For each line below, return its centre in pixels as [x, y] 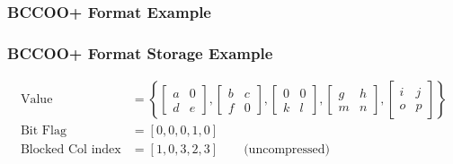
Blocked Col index [71, 150]
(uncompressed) [287, 150]
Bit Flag [43, 131]
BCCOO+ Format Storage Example [140, 52]
